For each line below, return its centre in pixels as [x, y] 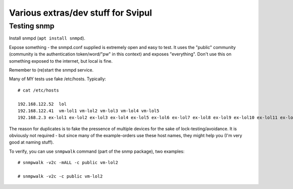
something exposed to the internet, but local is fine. [61, 61]
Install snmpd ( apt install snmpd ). [47, 38]
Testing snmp [32, 26]
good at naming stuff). [31, 142]
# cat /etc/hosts [38, 90]
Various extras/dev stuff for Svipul [81, 13]
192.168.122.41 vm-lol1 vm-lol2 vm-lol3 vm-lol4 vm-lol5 [89, 111]
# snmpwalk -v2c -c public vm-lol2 [60, 177]
